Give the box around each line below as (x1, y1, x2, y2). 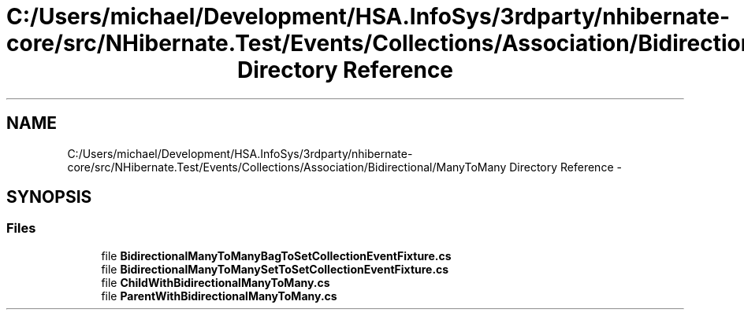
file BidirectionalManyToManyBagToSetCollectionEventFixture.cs (101, 248, 452, 263)
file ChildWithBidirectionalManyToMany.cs (101, 275, 330, 289)
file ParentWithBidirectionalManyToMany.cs (101, 288, 337, 303)
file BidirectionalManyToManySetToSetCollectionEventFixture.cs (101, 262, 449, 276)
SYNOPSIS (6, 187, 92, 208)
